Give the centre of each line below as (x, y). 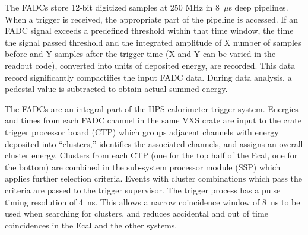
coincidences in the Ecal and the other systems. (91, 225)
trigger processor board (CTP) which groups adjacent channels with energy (142, 131)
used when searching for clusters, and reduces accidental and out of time (136, 213)
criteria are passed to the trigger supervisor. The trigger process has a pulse (143, 190)
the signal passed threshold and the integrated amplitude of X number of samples (153, 42)
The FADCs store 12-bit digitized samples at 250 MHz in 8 (112, 7)
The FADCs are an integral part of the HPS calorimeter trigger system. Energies (152, 108)
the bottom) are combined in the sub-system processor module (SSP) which (143, 166)
